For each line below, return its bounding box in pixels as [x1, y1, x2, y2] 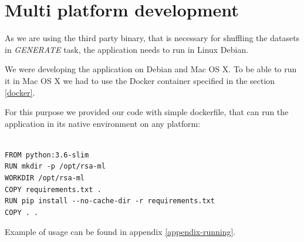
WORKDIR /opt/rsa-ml [5, 174, 85, 183]
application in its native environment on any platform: [5, 117, 201, 129]
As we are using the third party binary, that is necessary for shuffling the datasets [5, 32, 300, 44]
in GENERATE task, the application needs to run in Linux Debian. [5, 43, 249, 55]
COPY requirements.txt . [5, 185, 102, 194]
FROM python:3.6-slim [5, 150, 89, 159]
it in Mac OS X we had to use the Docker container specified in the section [5, 74, 275, 86]
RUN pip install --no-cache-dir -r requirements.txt [5, 197, 215, 206]
